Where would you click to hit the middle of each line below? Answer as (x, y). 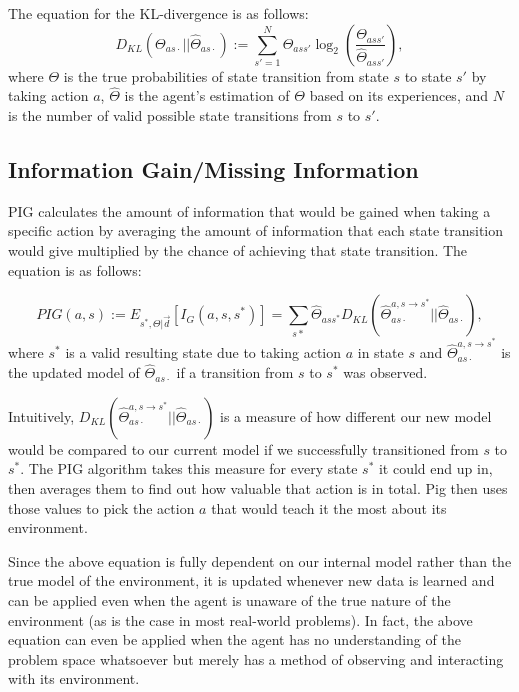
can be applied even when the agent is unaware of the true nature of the (229, 600)
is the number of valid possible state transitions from (170, 115)
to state (428, 75)
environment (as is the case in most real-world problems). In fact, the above (240, 619)
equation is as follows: (75, 269)
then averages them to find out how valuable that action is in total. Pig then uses (258, 488)
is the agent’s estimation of (207, 95)
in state (380, 352)
